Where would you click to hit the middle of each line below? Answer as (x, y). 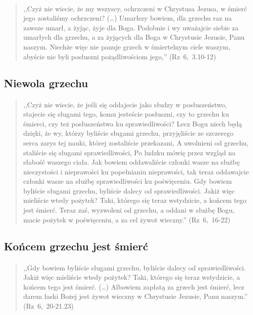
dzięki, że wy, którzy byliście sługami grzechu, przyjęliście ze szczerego (128, 133)
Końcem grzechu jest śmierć (76, 246)
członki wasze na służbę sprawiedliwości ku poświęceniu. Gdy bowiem (127, 181)
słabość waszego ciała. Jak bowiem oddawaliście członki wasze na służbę (131, 162)
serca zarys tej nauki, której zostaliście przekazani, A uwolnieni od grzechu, (136, 142)
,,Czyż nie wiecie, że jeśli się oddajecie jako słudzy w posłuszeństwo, (125, 104)
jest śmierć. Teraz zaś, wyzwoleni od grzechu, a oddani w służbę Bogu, (129, 210)
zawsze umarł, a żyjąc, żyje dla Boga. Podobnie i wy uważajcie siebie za (131, 27)
